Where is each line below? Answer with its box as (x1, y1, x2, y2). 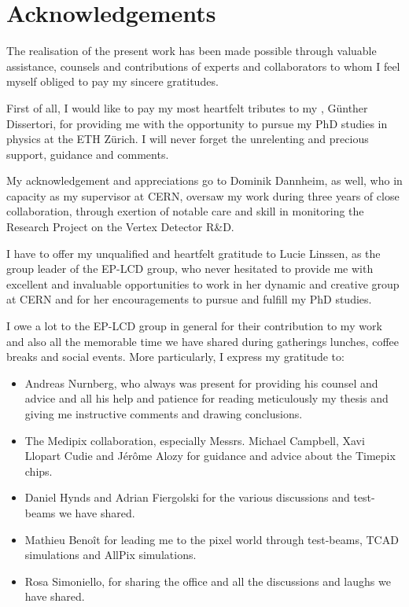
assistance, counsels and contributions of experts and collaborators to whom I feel (6, 57, 400, 74)
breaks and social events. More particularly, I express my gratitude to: (6, 348, 345, 365)
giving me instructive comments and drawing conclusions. (24, 406, 303, 421)
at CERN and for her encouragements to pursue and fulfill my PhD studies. (6, 291, 372, 307)
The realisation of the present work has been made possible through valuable (6, 42, 377, 59)
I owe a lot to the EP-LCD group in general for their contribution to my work (6, 318, 382, 334)
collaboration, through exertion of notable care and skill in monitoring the (6, 203, 364, 219)
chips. (24, 462, 53, 479)
